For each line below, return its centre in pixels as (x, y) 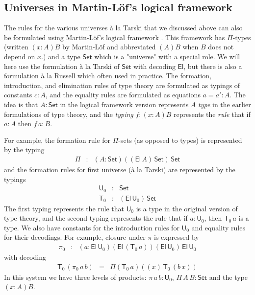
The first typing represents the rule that (64, 208)
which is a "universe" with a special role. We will (167, 56)
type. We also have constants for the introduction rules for (92, 227)
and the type (228, 277)
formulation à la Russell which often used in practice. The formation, (108, 76)
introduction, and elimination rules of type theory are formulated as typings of (122, 85)
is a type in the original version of (187, 208)
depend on (20, 56)
